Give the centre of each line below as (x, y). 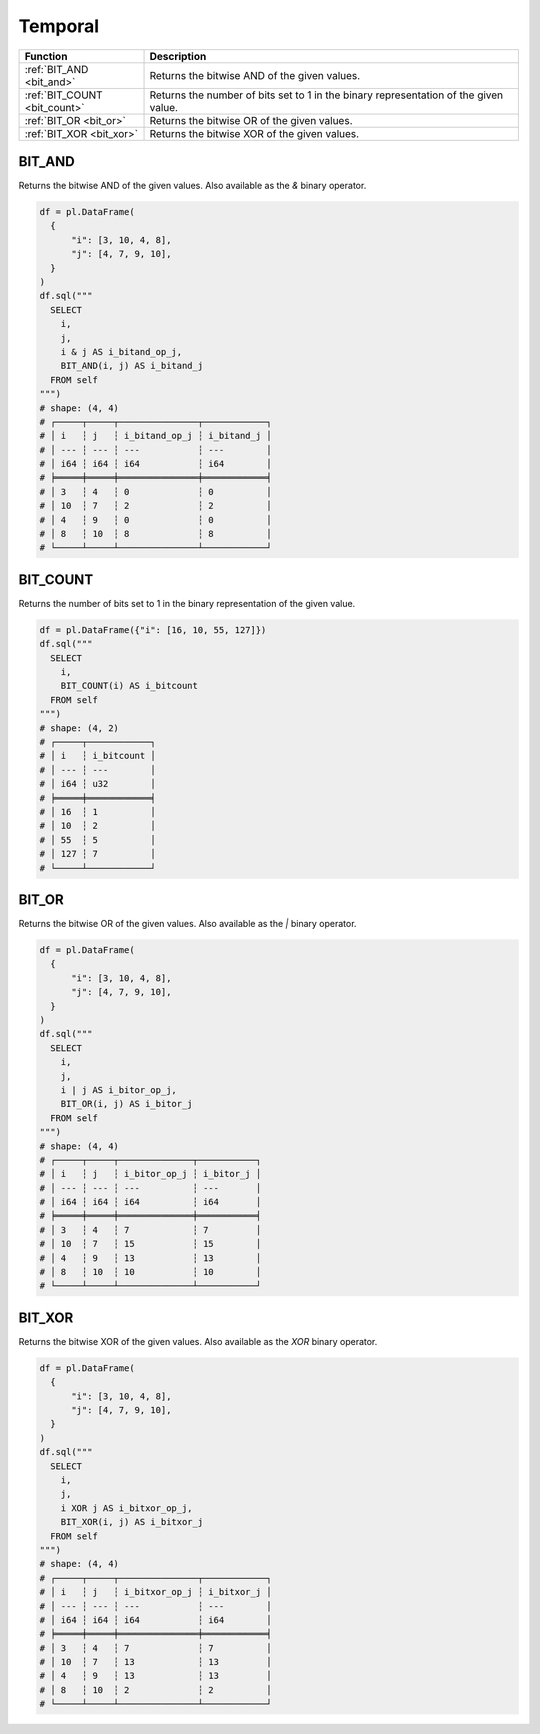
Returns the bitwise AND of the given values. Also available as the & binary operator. (192, 186)
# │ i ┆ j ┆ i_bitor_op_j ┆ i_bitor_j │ (150, 1174)
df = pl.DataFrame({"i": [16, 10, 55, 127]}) (153, 629)
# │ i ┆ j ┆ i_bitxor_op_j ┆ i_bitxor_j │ (155, 1592)
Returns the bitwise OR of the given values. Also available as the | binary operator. (187, 924)
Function (46, 56)
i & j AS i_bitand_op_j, (121, 351)
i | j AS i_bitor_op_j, (118, 1089)
